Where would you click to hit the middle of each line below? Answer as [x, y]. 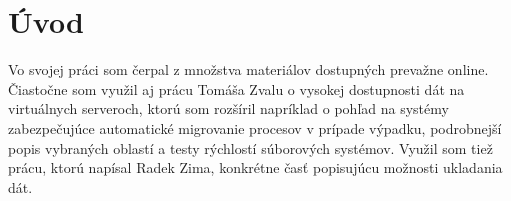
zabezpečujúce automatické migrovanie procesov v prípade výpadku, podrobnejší [255, 127]
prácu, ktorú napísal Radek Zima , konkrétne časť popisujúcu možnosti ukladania [255, 167]
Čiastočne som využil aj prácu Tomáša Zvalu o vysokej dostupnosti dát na [236, 88]
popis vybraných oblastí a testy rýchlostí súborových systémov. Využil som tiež [250, 147]
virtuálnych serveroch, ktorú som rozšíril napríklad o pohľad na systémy [228, 108]
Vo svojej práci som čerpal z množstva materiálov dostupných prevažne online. [248, 69]
